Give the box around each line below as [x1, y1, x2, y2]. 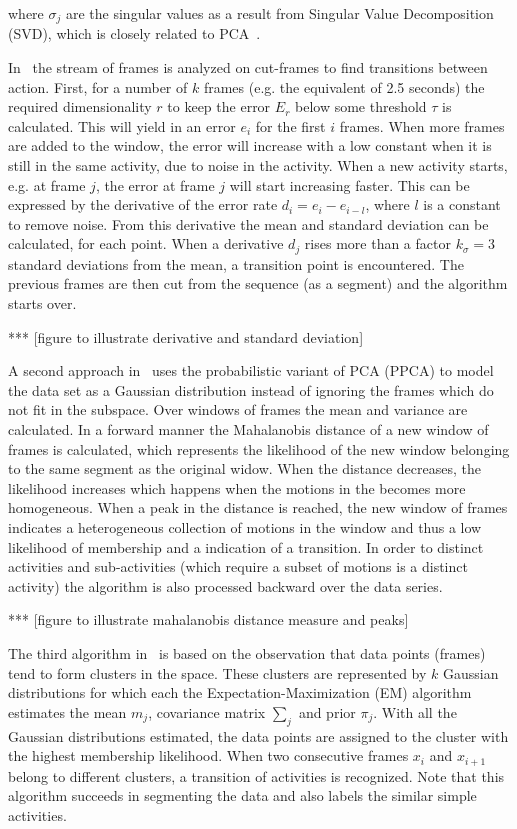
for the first [255, 115, 326, 136]
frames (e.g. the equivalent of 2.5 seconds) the [203, 76, 485, 97]
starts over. [8, 293, 77, 314]
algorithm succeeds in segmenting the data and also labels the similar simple [8, 785, 477, 806]
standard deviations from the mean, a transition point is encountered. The [8, 253, 464, 274]
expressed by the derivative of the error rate [8, 194, 278, 215]
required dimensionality [8, 96, 152, 117]
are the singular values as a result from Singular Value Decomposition [65, 3, 494, 23]
